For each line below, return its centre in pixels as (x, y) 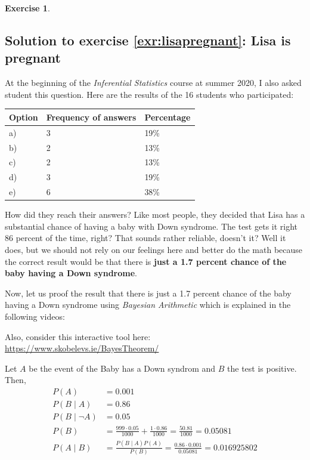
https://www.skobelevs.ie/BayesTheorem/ (82, 348)
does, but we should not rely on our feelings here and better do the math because (154, 249)
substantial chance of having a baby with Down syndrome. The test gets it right (151, 226)
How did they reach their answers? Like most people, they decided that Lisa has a (155, 214)
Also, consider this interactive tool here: (78, 336)
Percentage (168, 117)
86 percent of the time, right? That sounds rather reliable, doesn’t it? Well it (145, 238)
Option (24, 117)
